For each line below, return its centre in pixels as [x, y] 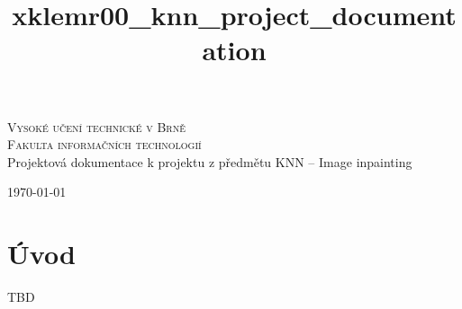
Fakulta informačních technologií [104, 144]
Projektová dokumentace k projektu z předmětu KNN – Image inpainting [210, 161]
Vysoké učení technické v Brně [96, 126]
